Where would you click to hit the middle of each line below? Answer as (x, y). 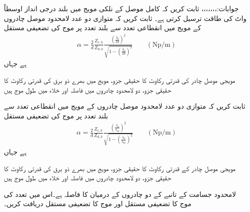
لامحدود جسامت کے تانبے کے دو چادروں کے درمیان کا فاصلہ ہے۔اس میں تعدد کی (120, 194)
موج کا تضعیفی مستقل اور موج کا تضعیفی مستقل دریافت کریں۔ (98, 203)
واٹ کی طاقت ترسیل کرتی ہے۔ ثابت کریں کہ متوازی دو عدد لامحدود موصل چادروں (125, 18)
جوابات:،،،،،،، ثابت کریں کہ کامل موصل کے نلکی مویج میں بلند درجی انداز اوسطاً (121, 8)
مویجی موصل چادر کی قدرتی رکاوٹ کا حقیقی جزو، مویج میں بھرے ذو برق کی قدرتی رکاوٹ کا (120, 80)
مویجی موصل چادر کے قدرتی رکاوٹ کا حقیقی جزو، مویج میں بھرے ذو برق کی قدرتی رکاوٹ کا (120, 168)
